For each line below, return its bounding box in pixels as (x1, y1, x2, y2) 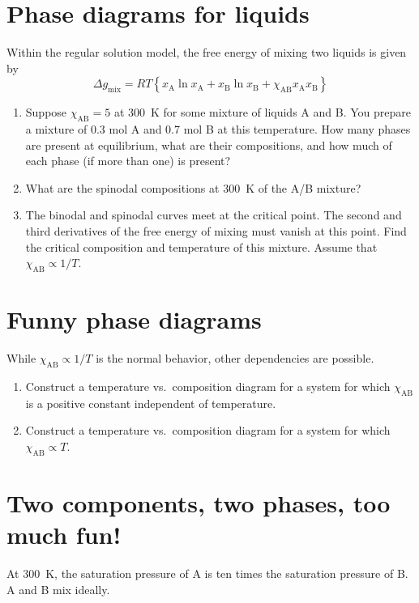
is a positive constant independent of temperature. (25, 394, 276, 411)
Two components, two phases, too (6, 486, 391, 519)
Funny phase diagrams (6, 303, 262, 336)
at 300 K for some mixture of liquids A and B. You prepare (113, 104, 411, 121)
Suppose (25, 104, 67, 121)
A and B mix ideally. (6, 580, 110, 597)
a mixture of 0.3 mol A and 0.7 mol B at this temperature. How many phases (25, 121, 411, 138)
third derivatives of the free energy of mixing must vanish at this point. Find (25, 223, 407, 240)
